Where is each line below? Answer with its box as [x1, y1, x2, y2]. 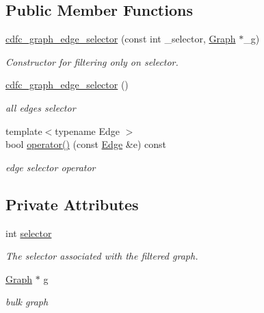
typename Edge [55, 123, 120, 138]
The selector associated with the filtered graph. [5, 249, 198, 263]
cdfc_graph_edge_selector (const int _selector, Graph [5, 32, 236, 46]
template [5, 123, 42, 138]
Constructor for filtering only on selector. [5, 54, 179, 68]
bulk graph [5, 295, 49, 309]
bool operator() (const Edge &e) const [5, 137, 166, 151]
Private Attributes [5, 193, 139, 214]
